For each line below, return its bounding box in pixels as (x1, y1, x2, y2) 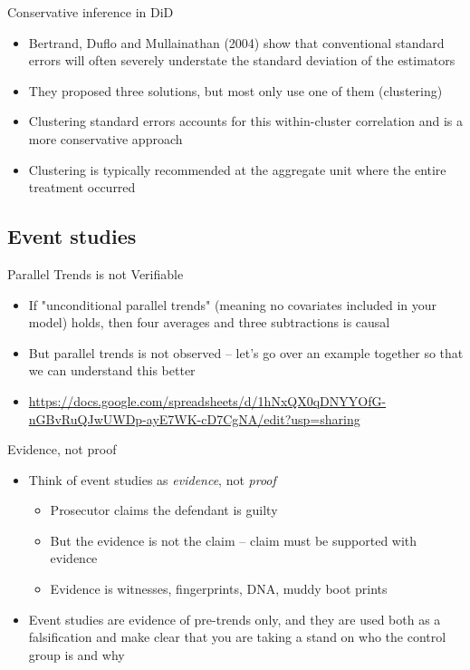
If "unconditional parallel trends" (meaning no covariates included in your (28, 295, 437, 314)
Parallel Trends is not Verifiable (7, 264, 184, 283)
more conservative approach (28, 129, 183, 148)
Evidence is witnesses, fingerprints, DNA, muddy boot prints (50, 579, 388, 598)
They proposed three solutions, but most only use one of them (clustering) (28, 81, 443, 100)
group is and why (28, 645, 125, 664)
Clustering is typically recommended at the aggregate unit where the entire (28, 160, 446, 179)
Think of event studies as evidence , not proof (28, 470, 276, 489)
